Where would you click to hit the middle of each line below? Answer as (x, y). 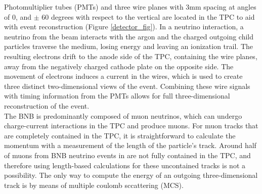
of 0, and (18, 16)
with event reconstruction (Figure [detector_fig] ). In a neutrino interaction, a (124, 27)
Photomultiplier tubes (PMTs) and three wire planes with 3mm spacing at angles (130, 7)
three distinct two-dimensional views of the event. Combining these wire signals (127, 86)
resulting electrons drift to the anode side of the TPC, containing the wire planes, (131, 56)
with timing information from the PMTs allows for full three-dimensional (117, 96)
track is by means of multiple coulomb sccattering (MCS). (94, 185)
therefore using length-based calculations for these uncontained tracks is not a (125, 165)
